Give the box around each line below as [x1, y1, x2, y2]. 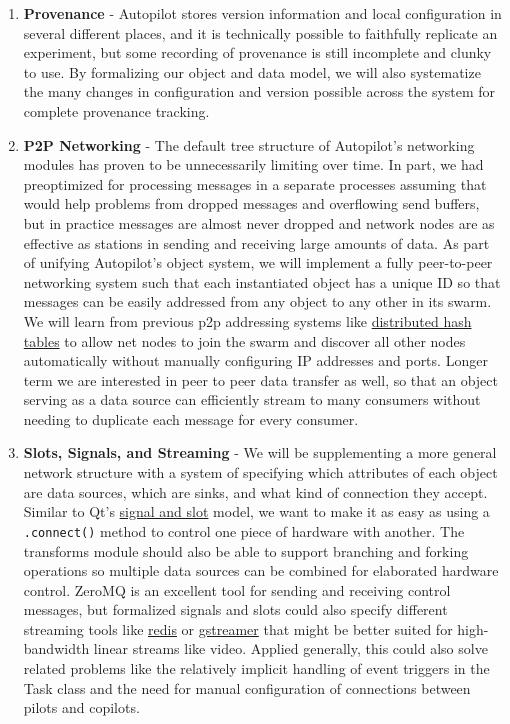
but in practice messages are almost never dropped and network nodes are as [23, 212, 495, 233]
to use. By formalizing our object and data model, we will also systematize [23, 61, 481, 82]
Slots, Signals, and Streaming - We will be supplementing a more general [23, 442, 497, 463]
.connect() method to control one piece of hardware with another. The [23, 520, 465, 541]
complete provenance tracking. [23, 100, 210, 121]
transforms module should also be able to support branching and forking [23, 540, 469, 561]
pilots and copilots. [23, 697, 140, 718]
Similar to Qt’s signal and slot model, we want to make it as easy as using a [23, 501, 490, 522]
